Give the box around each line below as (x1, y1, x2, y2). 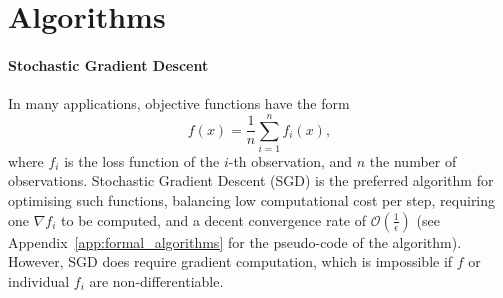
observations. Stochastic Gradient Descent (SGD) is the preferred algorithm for (8, 170, 494, 191)
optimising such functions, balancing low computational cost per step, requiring (8, 190, 496, 211)
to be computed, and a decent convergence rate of (61, 209, 366, 230)
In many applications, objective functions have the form (8, 93, 350, 114)
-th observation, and (228, 150, 353, 171)
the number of (369, 150, 457, 171)
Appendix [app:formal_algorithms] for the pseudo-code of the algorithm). (8, 231, 462, 252)
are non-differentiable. (89, 270, 224, 291)
